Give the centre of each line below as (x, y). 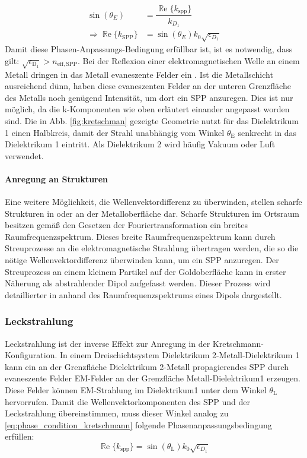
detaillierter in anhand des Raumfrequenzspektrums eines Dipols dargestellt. (143, 294)
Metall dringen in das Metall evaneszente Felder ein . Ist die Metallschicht (139, 74)
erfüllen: (20, 436)
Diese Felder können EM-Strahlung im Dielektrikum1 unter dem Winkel (136, 390)
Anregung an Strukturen (57, 179)
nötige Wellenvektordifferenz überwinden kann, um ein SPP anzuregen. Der (142, 260)
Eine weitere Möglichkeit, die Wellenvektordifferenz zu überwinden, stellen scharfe (153, 202)
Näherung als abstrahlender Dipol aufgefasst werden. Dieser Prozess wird (138, 283)
